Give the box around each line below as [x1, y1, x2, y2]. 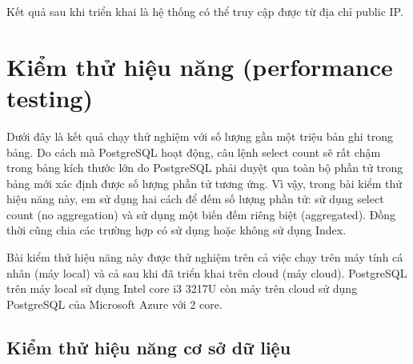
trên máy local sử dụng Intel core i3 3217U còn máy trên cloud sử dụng [6, 280, 358, 297]
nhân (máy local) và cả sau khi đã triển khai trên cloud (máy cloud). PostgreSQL [6, 264, 407, 281]
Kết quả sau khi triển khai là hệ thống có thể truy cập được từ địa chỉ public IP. [6, 3, 403, 19]
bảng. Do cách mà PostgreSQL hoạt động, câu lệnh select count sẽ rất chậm [6, 143, 381, 160]
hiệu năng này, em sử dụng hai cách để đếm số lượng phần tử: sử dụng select [6, 190, 384, 207]
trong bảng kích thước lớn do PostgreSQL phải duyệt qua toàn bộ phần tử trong [6, 159, 403, 176]
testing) [6, 81, 93, 114]
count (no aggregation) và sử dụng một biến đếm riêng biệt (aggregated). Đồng [6, 206, 396, 222]
